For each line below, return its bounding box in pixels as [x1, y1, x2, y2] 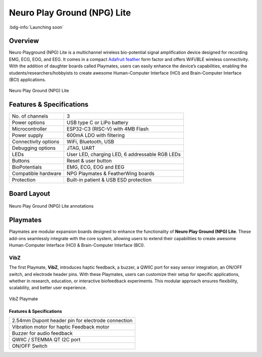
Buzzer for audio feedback [12, 330, 73, 337]
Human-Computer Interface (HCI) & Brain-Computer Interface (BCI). [9, 243, 145, 248]
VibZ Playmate [9, 296, 38, 302]
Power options [12, 119, 45, 126]
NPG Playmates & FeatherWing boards [66, 170, 155, 177]
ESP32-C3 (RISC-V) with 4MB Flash [66, 126, 149, 132]
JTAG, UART [66, 145, 96, 151]
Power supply [12, 132, 44, 139]
